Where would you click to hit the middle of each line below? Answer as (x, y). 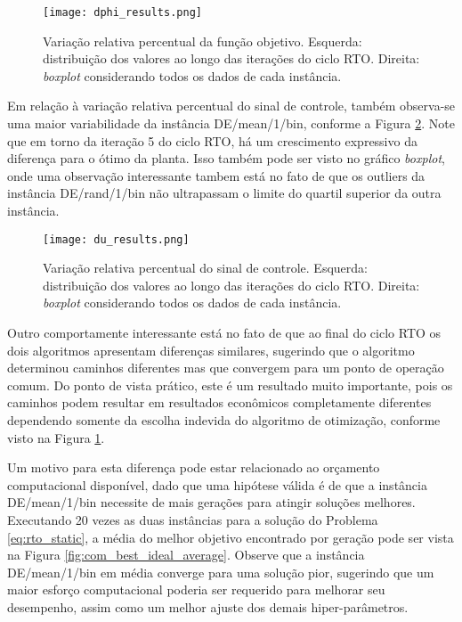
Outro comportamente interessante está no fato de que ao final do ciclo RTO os (224, 333)
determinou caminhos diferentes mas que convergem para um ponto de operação (226, 368)
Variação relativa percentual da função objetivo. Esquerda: (203, 41)
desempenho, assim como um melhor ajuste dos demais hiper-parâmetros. (208, 606)
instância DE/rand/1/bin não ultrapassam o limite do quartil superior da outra (224, 193)
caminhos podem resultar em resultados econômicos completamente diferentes (219, 402)
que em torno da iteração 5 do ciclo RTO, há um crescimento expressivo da (212, 140)
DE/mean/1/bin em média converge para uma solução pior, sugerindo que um (221, 572)
